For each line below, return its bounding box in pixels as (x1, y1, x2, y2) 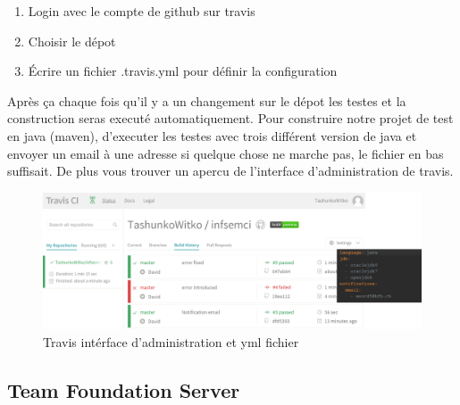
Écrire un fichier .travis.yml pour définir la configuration (28, 62, 338, 80)
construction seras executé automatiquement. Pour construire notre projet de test (7, 109, 454, 128)
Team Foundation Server (7, 376, 240, 403)
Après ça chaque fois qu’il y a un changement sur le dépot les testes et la (7, 91, 406, 110)
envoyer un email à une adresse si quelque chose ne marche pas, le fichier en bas (7, 144, 444, 162)
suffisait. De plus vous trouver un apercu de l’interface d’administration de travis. (7, 161, 454, 180)
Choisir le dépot (28, 31, 116, 50)
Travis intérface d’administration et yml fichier (43, 332, 299, 351)
